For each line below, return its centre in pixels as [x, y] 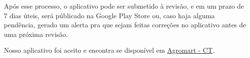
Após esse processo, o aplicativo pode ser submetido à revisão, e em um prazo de [124, 6]
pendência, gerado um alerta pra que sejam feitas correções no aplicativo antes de [125, 25]
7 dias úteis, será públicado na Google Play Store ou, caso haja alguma [109, 15]
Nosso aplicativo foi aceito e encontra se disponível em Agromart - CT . [109, 50]
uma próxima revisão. [36, 34]
